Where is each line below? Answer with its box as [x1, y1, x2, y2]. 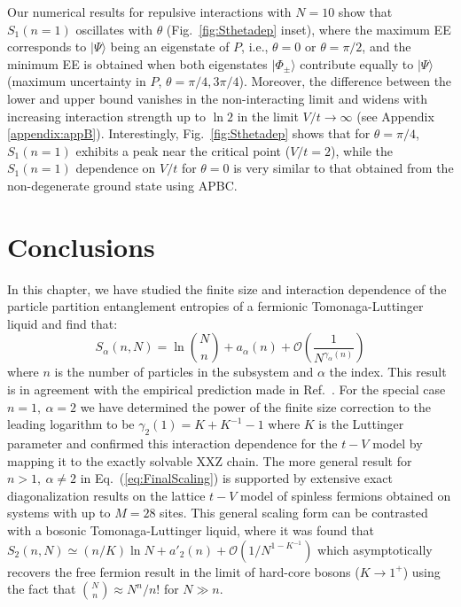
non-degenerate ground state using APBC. [7, 175, 238, 194]
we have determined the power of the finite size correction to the [80, 397, 431, 416]
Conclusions [7, 228, 155, 264]
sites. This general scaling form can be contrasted [160, 503, 428, 522]
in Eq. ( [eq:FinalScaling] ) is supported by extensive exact [80, 469, 393, 487]
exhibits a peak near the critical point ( [75, 141, 291, 160]
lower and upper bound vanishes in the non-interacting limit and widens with [7, 89, 428, 107]
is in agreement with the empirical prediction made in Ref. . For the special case [7, 380, 446, 399]
